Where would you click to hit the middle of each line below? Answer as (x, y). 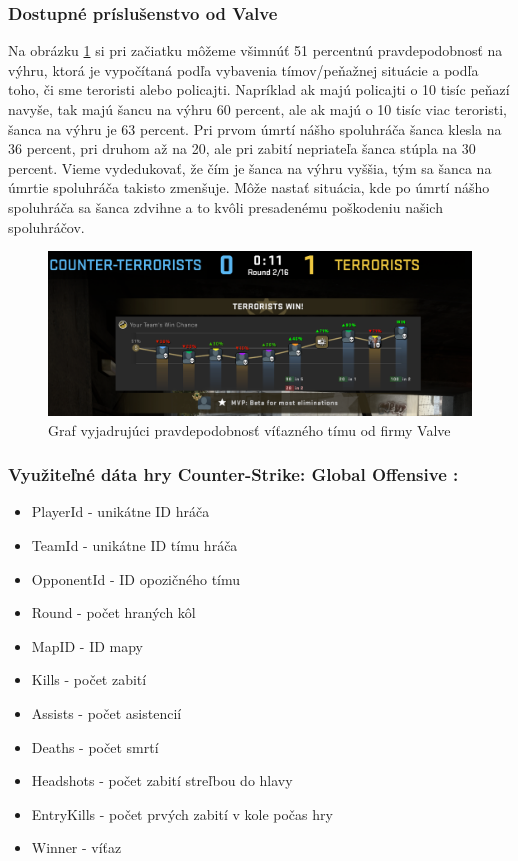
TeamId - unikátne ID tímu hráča (134, 544)
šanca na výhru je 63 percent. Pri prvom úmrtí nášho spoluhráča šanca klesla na (255, 128)
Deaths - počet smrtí (95, 746)
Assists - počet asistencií (106, 712)
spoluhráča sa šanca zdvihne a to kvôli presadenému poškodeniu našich (225, 206)
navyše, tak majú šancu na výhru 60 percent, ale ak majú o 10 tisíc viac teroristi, (258, 109)
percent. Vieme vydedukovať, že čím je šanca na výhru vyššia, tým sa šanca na (250, 167)
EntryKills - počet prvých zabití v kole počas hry (182, 813)
